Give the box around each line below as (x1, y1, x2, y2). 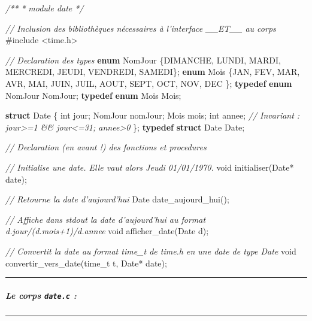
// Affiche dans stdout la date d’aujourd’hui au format (5, 213, 206, 225)
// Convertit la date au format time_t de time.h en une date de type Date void (5, 244, 296, 257)
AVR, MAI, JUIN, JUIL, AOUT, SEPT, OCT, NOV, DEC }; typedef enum (5, 77, 292, 89)
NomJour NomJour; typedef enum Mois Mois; (5, 89, 181, 101)
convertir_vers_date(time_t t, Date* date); (5, 256, 167, 269)
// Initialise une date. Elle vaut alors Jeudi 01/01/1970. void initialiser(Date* (5, 160, 294, 173)
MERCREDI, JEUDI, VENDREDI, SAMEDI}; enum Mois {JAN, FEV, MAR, (5, 65, 300, 78)
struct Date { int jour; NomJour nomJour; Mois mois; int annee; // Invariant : (5, 109, 300, 122)
